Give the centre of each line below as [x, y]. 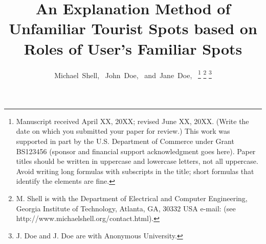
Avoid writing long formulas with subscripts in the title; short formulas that [135, 171]
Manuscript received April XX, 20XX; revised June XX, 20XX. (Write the [132, 121]
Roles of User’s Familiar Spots [133, 48]
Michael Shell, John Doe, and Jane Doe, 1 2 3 [133, 74]
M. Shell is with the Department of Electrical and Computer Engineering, [132, 198]
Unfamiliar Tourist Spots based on [133, 28]
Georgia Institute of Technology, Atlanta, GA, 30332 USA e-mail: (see [126, 208]
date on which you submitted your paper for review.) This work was [123, 131]
